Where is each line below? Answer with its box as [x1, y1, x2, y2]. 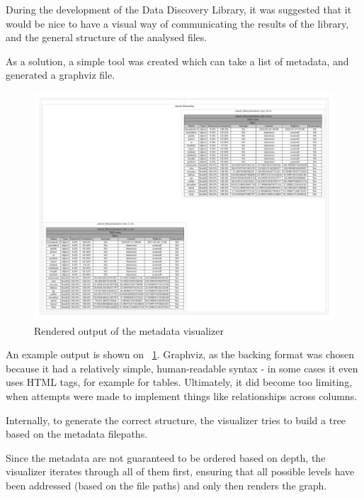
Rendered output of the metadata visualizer [34, 323, 224, 338]
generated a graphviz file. [6, 67, 115, 82]
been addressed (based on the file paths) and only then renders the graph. [6, 478, 327, 493]
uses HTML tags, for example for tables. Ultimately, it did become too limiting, [6, 375, 353, 389]
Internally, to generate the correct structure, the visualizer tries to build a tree [6, 412, 346, 427]
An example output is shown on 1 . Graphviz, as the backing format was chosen [6, 347, 355, 362]
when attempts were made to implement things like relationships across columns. [6, 389, 358, 404]
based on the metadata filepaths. [6, 426, 148, 441]
